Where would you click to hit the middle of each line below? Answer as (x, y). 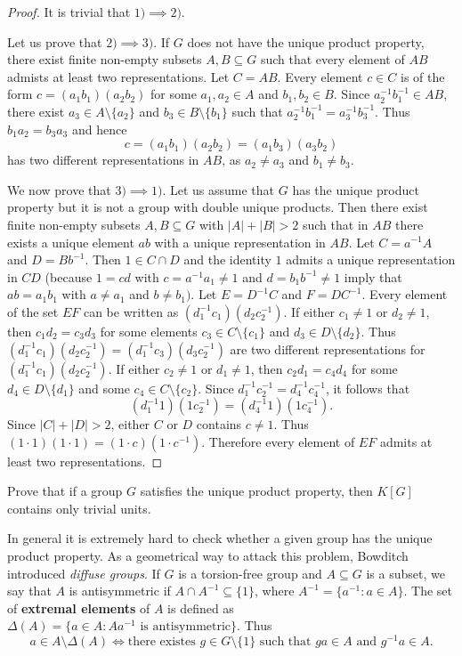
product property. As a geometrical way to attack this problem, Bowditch (208, 556)
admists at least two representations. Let (118, 76)
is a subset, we (405, 573)
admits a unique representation (371, 259)
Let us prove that (55, 41)
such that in (335, 224)
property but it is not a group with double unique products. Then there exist (218, 207)
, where (275, 591)
